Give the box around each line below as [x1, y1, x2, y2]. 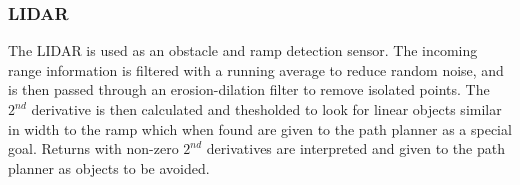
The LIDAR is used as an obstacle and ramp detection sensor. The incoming [8, 40, 478, 61]
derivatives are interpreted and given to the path [206, 138, 505, 159]
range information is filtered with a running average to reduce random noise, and [8, 59, 504, 80]
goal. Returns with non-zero [8, 138, 179, 159]
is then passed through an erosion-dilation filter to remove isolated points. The [8, 79, 490, 100]
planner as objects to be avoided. [8, 157, 210, 178]
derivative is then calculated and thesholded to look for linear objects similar [31, 99, 502, 119]
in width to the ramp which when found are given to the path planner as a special [8, 118, 512, 139]
